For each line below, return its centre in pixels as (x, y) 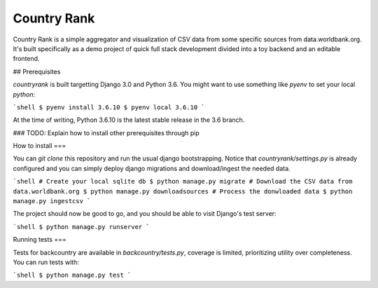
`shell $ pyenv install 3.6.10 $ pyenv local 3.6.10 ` (109, 107)
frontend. (26, 59)
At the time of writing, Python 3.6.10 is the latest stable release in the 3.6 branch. (129, 120)
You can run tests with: (46, 262)
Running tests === (40, 240)
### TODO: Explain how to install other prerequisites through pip (106, 132)
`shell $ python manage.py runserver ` (81, 227)
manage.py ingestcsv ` (52, 201)
